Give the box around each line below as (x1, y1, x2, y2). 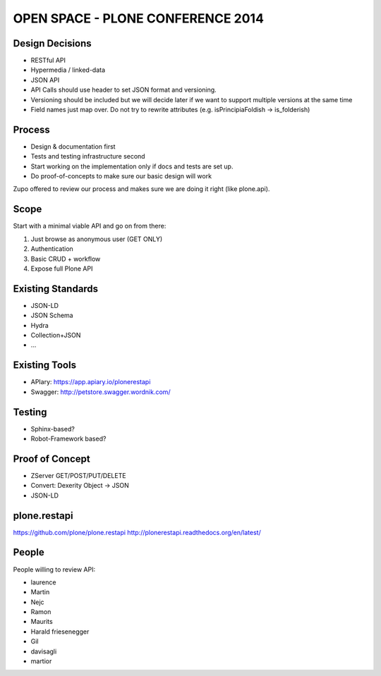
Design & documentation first (30, 142, 116, 151)
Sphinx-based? (30, 424, 75, 433)
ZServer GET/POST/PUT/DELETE (30, 471, 126, 479)
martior (30, 657, 52, 665)
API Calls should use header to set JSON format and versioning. (30, 85, 217, 94)
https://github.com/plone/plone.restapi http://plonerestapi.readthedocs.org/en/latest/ (13, 528, 261, 536)
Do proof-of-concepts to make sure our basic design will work (30, 172, 212, 180)
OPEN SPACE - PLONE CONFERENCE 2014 (13, 11, 265, 26)
